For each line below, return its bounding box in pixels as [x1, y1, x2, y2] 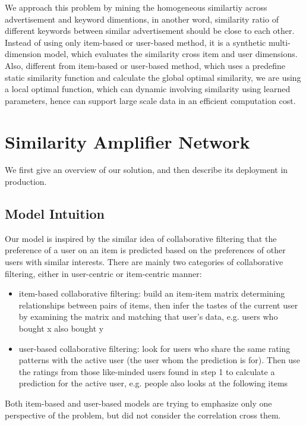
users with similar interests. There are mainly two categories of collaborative [5, 256, 283, 268]
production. [5, 175, 47, 188]
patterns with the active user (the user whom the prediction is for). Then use [18, 354, 300, 366]
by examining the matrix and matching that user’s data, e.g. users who [18, 310, 278, 323]
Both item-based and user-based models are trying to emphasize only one [5, 396, 272, 409]
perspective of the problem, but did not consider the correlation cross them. [5, 408, 281, 421]
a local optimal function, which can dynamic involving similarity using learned [5, 83, 291, 95]
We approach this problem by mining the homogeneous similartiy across [5, 1, 267, 13]
